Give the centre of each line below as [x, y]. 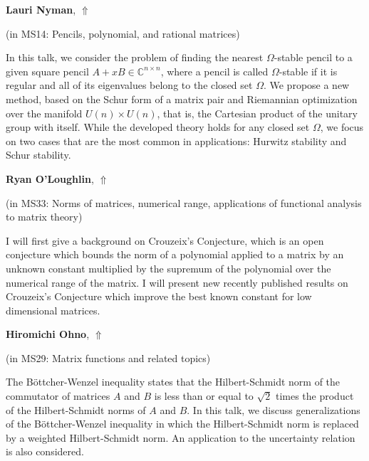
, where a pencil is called [214, 71]
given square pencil [47, 71]
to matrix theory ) [44, 217]
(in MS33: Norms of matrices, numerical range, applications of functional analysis [184, 202]
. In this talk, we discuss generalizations [274, 409]
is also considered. [45, 451]
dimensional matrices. [53, 310]
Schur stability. [38, 155]
